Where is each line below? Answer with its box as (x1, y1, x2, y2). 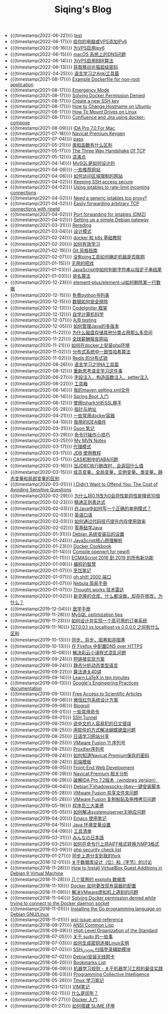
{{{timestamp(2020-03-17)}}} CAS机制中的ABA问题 (10, 456, 119, 463)
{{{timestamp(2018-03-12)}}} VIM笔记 (10, 983, 90, 989)
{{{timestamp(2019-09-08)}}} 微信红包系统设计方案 (10, 697, 119, 703)
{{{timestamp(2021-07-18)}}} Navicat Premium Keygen (10, 130, 125, 136)
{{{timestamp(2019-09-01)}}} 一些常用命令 (10, 709, 100, 715)
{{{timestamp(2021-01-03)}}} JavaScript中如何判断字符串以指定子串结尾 (10, 267, 162, 273)
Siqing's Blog (54, 4, 112, 15)
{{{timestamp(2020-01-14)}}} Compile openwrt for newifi (10, 548, 130, 555)
